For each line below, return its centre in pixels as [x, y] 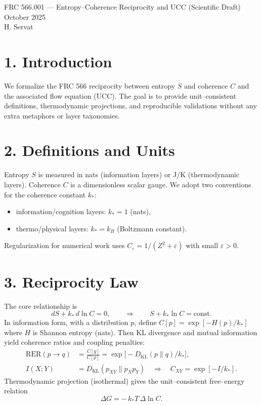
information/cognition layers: [61, 211]
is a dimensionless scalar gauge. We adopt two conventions [161, 184]
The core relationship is [41, 306]
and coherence [206, 85]
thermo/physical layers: [52, 228]
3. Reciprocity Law [72, 281]
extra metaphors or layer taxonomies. [62, 115]
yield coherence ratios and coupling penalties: [74, 342]
